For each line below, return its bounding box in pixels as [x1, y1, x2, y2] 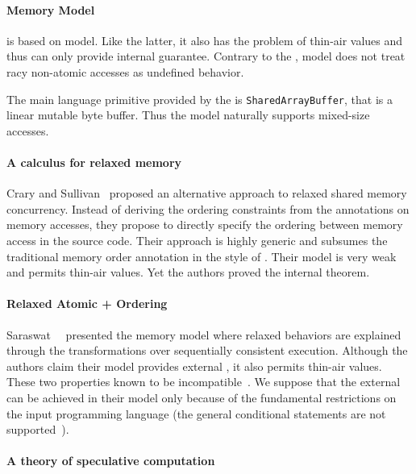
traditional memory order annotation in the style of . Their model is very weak [6, 247, 397, 264]
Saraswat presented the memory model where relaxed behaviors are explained [6, 326, 401, 343]
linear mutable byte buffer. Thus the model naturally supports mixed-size [6, 106, 370, 123]
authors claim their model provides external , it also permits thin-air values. [6, 357, 382, 374]
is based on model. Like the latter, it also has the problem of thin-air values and [6, 31, 403, 48]
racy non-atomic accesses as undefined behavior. [6, 63, 244, 80]
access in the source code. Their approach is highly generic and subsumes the [6, 232, 388, 248]
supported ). [6, 421, 69, 438]
